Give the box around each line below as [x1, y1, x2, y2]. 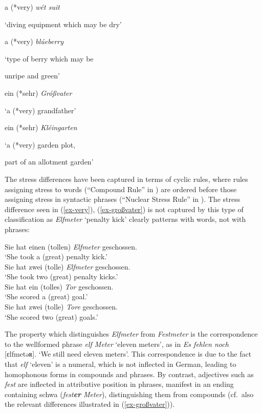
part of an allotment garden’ [5, 156, 94, 167]
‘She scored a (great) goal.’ [5, 291, 88, 302]
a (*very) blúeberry [5, 36, 64, 47]
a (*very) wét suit [5, 2, 60, 12]
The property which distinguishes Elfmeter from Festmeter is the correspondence [5, 328, 258, 339]
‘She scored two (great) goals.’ [5, 311, 98, 322]
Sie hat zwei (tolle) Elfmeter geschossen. [5, 261, 130, 272]
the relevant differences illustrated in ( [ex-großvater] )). [5, 399, 175, 409]
